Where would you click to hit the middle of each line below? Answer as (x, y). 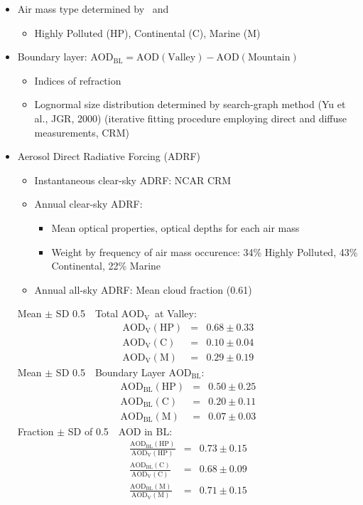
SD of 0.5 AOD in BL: (120, 431)
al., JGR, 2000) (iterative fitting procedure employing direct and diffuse (191, 118)
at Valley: (176, 313)
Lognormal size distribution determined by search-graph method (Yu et (190, 104)
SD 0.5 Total (87, 313)
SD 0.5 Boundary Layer (110, 372)
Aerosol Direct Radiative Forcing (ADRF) (109, 156)
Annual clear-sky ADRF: (88, 204)
